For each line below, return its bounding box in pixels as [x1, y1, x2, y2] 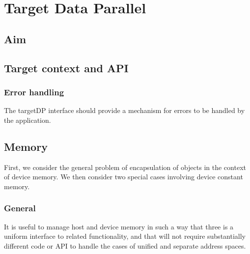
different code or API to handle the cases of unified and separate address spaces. [4, 240, 246, 251]
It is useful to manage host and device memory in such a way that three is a [4, 221, 234, 231]
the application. [4, 114, 51, 125]
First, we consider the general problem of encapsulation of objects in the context [4, 162, 246, 172]
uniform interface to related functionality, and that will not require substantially [4, 231, 246, 241]
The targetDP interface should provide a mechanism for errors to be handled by [4, 105, 245, 115]
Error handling [4, 85, 64, 98]
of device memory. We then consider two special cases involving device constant [4, 171, 243, 182]
